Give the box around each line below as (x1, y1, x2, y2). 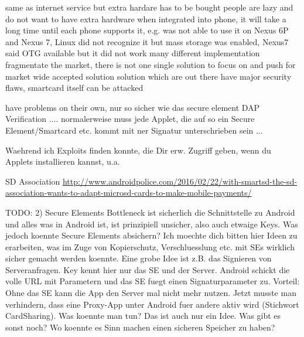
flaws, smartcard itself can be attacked (5, 81, 144, 94)
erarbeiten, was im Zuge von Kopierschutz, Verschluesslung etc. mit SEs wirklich (5, 240, 295, 253)
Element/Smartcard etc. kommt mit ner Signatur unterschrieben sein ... (5, 124, 263, 136)
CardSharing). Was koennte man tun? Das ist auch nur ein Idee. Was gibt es (5, 309, 281, 322)
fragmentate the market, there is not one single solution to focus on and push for (5, 58, 296, 70)
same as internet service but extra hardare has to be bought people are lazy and (5, 1, 293, 13)
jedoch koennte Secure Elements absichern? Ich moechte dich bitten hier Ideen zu (5, 229, 298, 241)
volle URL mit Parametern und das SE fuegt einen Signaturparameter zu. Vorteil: (5, 275, 300, 287)
